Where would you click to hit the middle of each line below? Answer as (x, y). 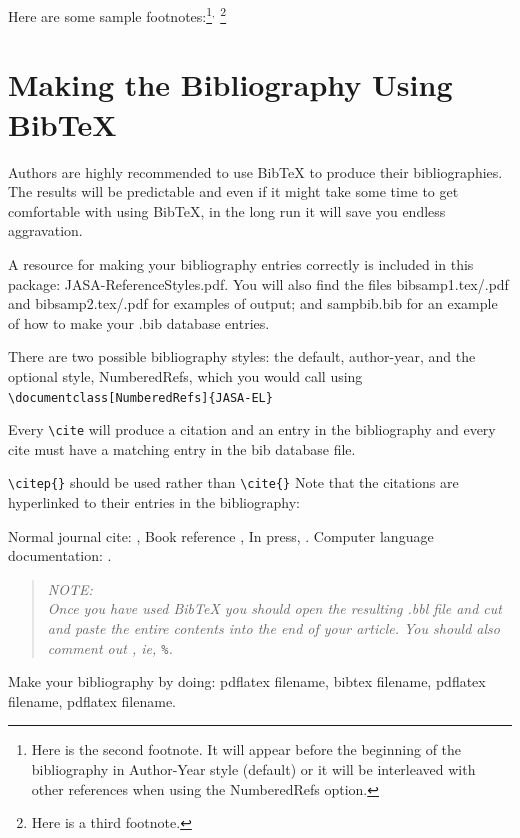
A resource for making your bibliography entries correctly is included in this (241, 263)
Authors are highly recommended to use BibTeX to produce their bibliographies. (255, 171)
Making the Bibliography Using (230, 84)
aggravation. (45, 230)
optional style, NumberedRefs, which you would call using (185, 375)
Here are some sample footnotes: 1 (110, 14)
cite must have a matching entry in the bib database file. (182, 448)
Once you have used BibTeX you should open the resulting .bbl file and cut (274, 608)
